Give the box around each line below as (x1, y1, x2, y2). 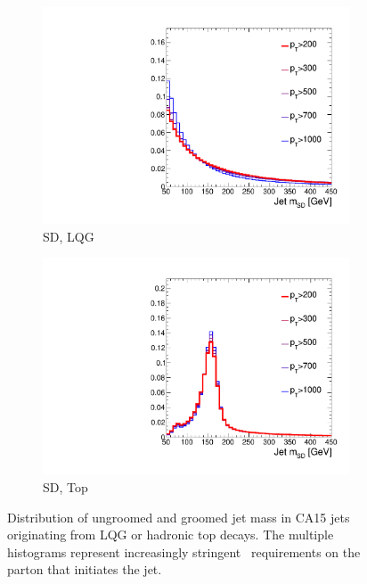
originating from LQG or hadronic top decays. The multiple (7, 525, 334, 544)
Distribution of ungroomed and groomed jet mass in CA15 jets (7, 507, 350, 526)
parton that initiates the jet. (7, 560, 162, 579)
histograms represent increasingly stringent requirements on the (7, 542, 361, 561)
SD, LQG (43, 226, 94, 245)
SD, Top (43, 478, 88, 496)
